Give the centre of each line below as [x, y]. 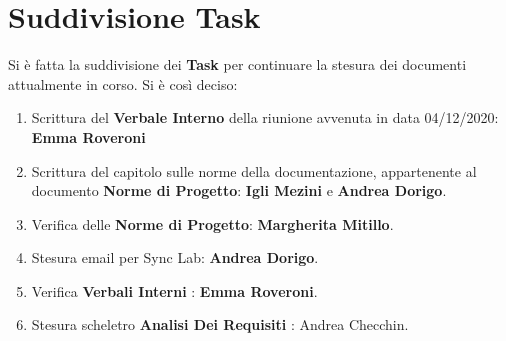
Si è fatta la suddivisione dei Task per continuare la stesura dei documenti [237, 64]
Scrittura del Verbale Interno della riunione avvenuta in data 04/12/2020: [265, 117]
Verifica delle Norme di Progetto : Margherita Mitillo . [212, 223]
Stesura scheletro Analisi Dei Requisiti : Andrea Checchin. [220, 324]
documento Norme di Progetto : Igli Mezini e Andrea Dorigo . [239, 190]
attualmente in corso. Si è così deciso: [123, 83]
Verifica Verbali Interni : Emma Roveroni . [174, 290]
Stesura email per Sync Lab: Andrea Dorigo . [175, 257]
